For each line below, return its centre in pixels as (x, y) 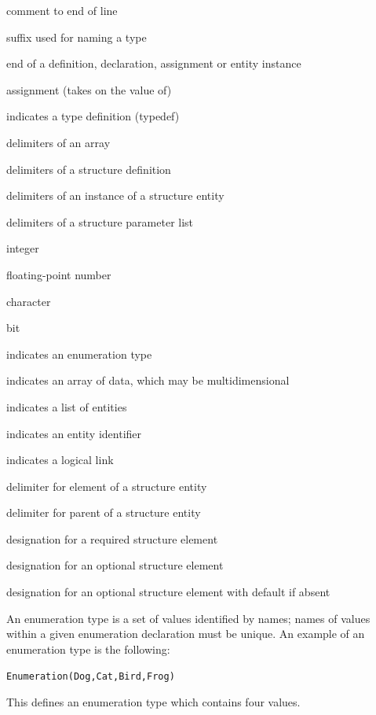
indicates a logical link (60, 460)
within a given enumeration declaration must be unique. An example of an (186, 634)
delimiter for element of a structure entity (107, 486)
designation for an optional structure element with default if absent (168, 592)
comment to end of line (62, 10)
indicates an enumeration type (79, 354)
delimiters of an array (58, 142)
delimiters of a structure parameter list (100, 221)
